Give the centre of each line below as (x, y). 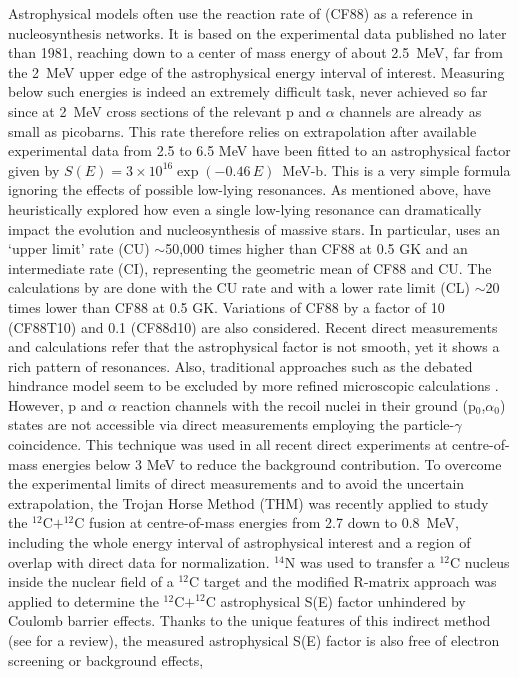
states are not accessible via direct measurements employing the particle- (231, 424)
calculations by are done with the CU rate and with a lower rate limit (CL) (239, 287)
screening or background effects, (106, 659)
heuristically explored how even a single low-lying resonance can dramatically (245, 208)
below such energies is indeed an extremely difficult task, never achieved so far (248, 91)
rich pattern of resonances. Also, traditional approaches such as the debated (240, 365)
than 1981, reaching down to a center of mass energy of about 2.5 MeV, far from (256, 52)
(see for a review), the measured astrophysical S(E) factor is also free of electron (254, 640)
